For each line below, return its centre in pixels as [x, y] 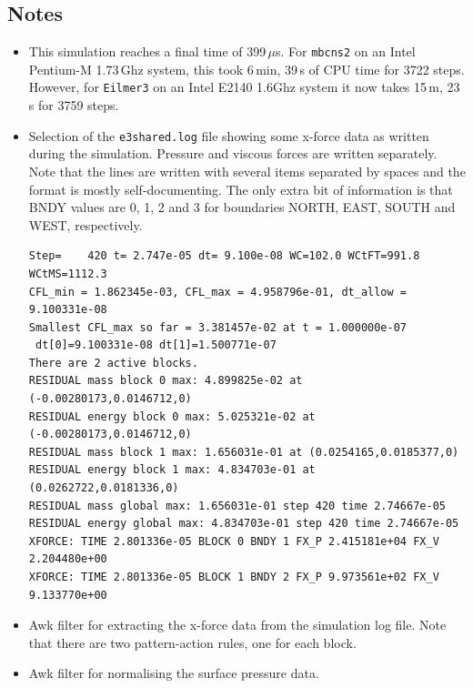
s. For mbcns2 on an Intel [346, 51]
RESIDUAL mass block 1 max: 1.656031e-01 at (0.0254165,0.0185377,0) [244, 452]
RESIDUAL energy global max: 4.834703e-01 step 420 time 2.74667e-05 [244, 524]
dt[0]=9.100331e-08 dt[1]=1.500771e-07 [156, 345]
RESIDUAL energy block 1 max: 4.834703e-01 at [172, 470]
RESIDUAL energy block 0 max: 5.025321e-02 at [172, 416]
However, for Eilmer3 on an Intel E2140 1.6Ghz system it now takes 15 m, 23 [244, 87]
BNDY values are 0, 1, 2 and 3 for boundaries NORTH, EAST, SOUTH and [242, 207]
